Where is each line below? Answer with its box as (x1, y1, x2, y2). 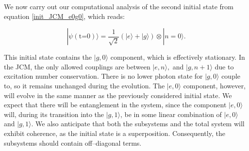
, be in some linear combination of (120, 109, 222, 119)
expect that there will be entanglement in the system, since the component (4, 100, 227, 110)
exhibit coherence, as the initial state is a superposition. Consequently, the (4, 128, 225, 138)
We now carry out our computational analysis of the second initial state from (4, 1, 233, 11)
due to (215, 61, 234, 71)
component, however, (183, 80, 246, 90)
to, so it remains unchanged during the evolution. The (4, 80, 165, 90)
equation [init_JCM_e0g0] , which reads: (4, 11, 125, 21)
